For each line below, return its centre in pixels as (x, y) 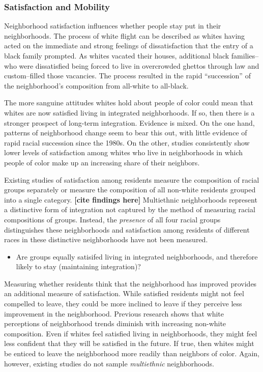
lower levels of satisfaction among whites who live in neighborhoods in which (124, 152)
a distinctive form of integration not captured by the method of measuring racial (130, 209)
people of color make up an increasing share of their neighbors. (102, 162)
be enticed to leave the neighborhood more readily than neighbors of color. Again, (132, 353)
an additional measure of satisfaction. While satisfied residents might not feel (124, 293)
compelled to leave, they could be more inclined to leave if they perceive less (123, 304)
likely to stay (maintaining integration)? (78, 266)
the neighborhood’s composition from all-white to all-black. (96, 85)
